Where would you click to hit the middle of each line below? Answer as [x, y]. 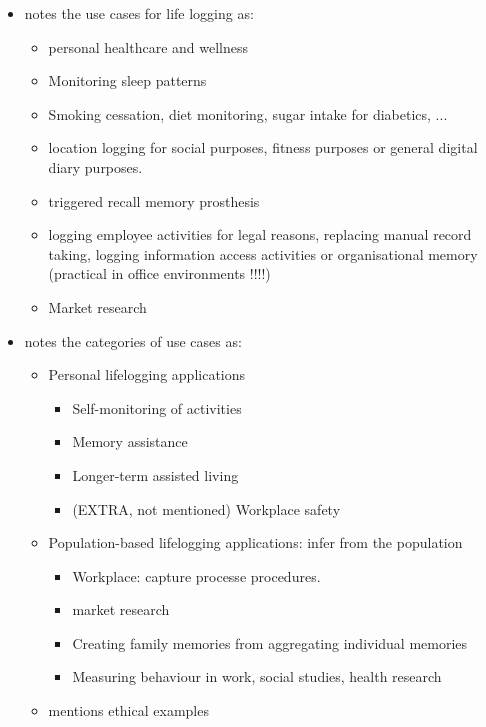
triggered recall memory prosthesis [154, 200]
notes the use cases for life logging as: [139, 13]
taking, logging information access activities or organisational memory [263, 253]
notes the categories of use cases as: [133, 340]
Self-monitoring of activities [157, 407]
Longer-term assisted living [155, 474]
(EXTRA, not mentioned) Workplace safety [206, 508]
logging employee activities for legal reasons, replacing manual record [260, 234]
